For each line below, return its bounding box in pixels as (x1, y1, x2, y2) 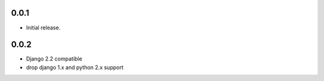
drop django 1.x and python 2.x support (26, 64, 124, 71)
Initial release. (26, 24, 61, 31)
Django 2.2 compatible (26, 55, 82, 62)
